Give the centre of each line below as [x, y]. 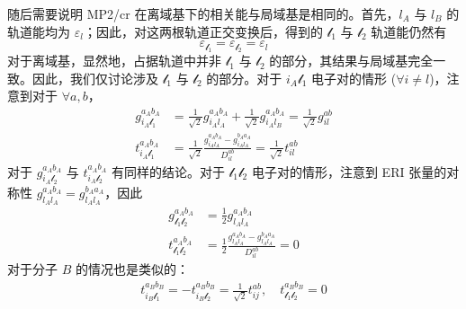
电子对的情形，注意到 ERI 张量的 [349, 171]
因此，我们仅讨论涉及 [95, 78]
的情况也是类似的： [132, 269]
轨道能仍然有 [409, 31]
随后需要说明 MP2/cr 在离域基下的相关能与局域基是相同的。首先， [203, 13]
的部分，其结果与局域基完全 [351, 61]
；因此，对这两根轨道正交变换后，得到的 [203, 31]
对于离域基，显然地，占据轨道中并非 [114, 61]
